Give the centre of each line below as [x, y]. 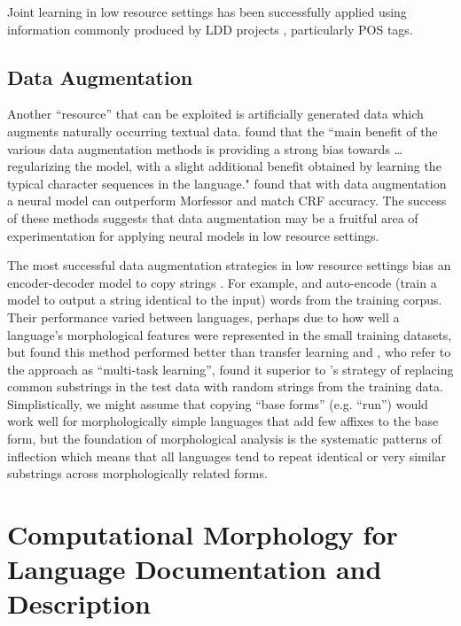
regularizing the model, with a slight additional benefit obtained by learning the [224, 166]
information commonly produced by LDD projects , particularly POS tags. [210, 29]
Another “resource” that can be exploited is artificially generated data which [215, 114]
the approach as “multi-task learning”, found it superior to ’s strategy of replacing [230, 369]
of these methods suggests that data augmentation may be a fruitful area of [213, 217]
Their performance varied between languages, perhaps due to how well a [203, 317]
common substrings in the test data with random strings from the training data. [225, 386]
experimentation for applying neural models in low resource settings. [193, 235]
